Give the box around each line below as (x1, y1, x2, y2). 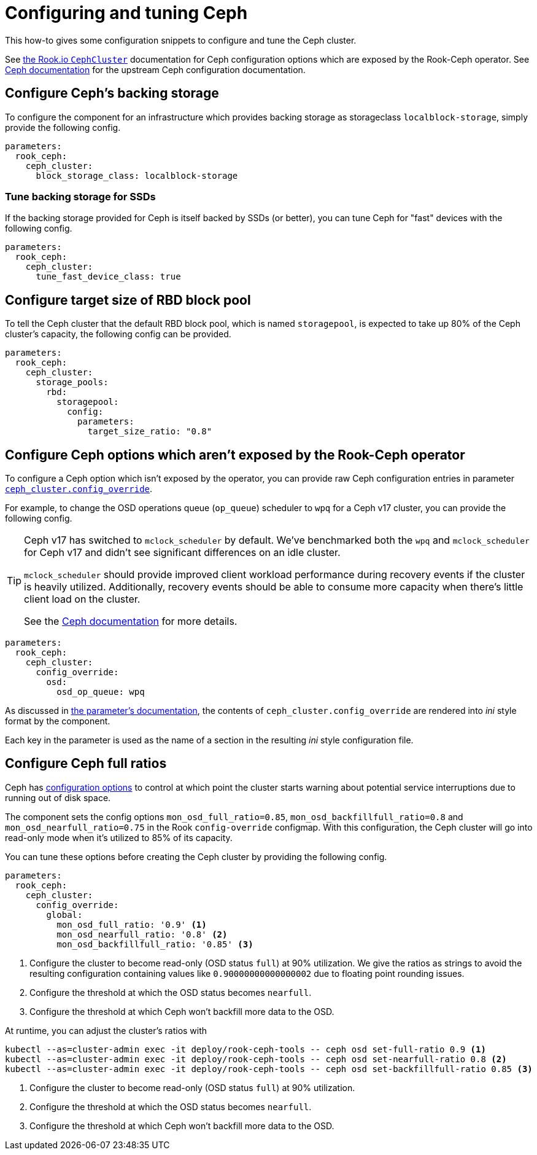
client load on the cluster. (24, 593, 141, 606)
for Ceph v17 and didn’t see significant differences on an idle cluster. (24, 546, 341, 559)
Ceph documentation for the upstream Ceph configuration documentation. (5, 64, 306, 75)
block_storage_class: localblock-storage (36, 170, 238, 181)
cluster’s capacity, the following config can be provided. (5, 329, 231, 340)
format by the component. (5, 716, 110, 727)
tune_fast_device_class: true (36, 272, 181, 282)
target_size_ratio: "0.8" (87, 426, 212, 437)
